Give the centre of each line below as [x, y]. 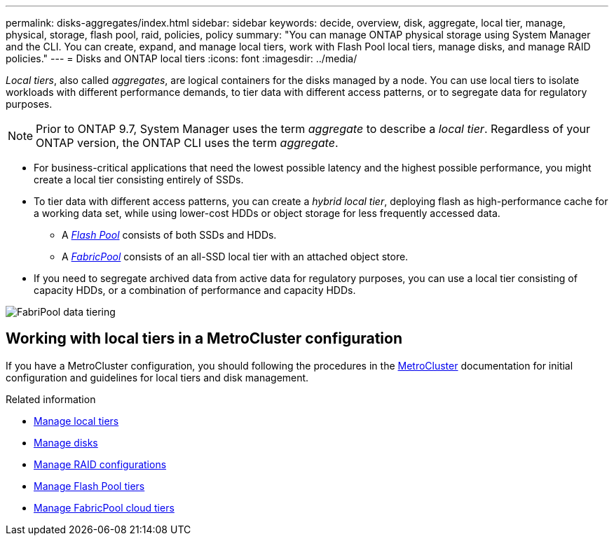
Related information [51, 399]
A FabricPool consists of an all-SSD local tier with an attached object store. [235, 257]
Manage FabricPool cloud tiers [104, 507]
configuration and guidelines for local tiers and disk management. [157, 377]
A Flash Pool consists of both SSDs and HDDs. [169, 235]
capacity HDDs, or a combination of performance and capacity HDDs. [195, 290]
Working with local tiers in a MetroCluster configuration [204, 339]
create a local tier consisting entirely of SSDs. [139, 180]
